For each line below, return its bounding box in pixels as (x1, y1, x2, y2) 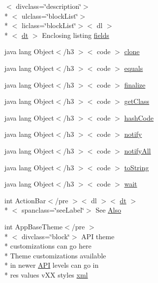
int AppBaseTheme (4, 221, 63, 231)
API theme (81, 231, 115, 241)
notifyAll (124, 145, 151, 156)
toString (124, 162, 149, 172)
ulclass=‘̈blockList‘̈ (21, 10, 78, 21)
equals (124, 63, 143, 73)
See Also (95, 205, 121, 215)
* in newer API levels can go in (4, 260, 99, 270)
